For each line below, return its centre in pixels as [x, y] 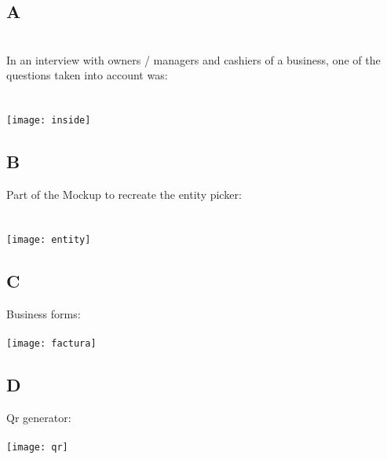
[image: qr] [37, 447]
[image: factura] [51, 343]
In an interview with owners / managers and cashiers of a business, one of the [193, 59]
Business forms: [44, 313]
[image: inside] [49, 121]
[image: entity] [49, 239]
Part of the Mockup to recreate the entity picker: [124, 195]
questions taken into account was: [87, 75]
